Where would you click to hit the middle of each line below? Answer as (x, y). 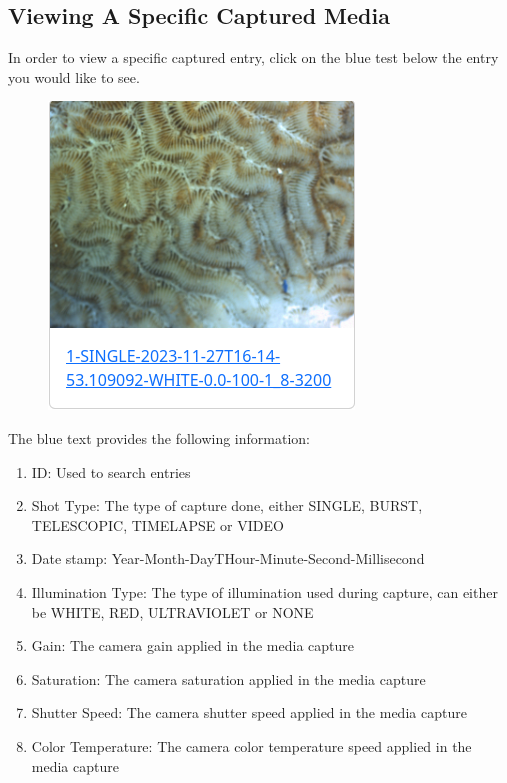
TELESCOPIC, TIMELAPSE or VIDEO (157, 524)
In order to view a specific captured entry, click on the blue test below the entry (253, 57)
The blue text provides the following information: (159, 437)
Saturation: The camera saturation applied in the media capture (228, 678)
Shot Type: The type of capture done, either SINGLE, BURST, (227, 505)
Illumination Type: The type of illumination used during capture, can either (264, 591)
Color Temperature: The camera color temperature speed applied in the (251, 745)
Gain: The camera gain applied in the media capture (192, 645)
